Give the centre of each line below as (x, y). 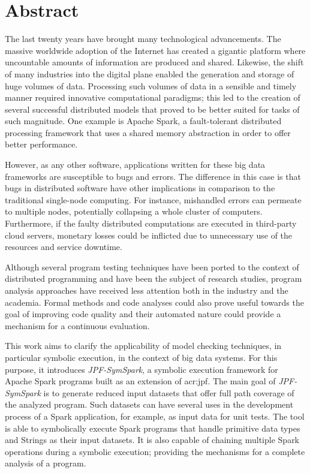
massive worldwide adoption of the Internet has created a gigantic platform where (155, 50)
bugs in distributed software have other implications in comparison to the (140, 188)
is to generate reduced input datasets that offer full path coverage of (169, 392)
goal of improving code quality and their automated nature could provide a (143, 314)
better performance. (41, 144)
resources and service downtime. (64, 247)
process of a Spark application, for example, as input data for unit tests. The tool (155, 416)
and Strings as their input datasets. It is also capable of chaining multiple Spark (152, 440)
